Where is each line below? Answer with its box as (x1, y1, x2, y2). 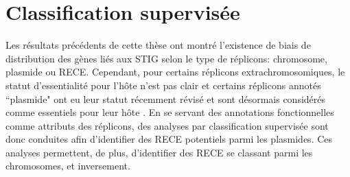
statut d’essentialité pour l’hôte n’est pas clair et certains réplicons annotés (5, 78, 321, 92)
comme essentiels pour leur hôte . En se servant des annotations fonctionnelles (5, 105, 334, 119)
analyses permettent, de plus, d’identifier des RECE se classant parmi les (5, 145, 313, 159)
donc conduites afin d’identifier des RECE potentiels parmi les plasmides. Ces (5, 132, 333, 146)
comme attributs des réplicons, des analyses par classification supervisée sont (5, 118, 329, 132)
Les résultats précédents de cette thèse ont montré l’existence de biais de (5, 38, 311, 52)
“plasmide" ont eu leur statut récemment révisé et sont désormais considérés (5, 91, 326, 106)
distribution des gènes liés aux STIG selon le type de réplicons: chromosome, (5, 51, 327, 65)
